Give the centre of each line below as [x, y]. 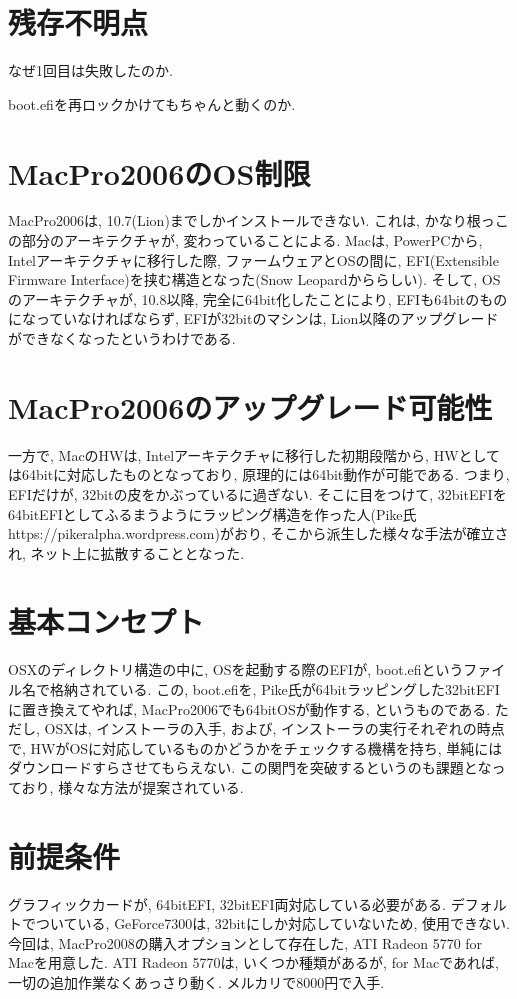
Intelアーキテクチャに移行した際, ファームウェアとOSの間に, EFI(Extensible [253, 259]
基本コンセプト [106, 621]
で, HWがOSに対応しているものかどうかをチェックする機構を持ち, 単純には [255, 747]
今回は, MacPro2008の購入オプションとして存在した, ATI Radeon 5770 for [245, 942]
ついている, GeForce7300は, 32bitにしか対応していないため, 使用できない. [272, 923]
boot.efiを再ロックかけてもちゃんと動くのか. [152, 103]
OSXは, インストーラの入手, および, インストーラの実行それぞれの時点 [274, 728]
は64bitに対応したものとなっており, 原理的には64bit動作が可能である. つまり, [259, 474]
